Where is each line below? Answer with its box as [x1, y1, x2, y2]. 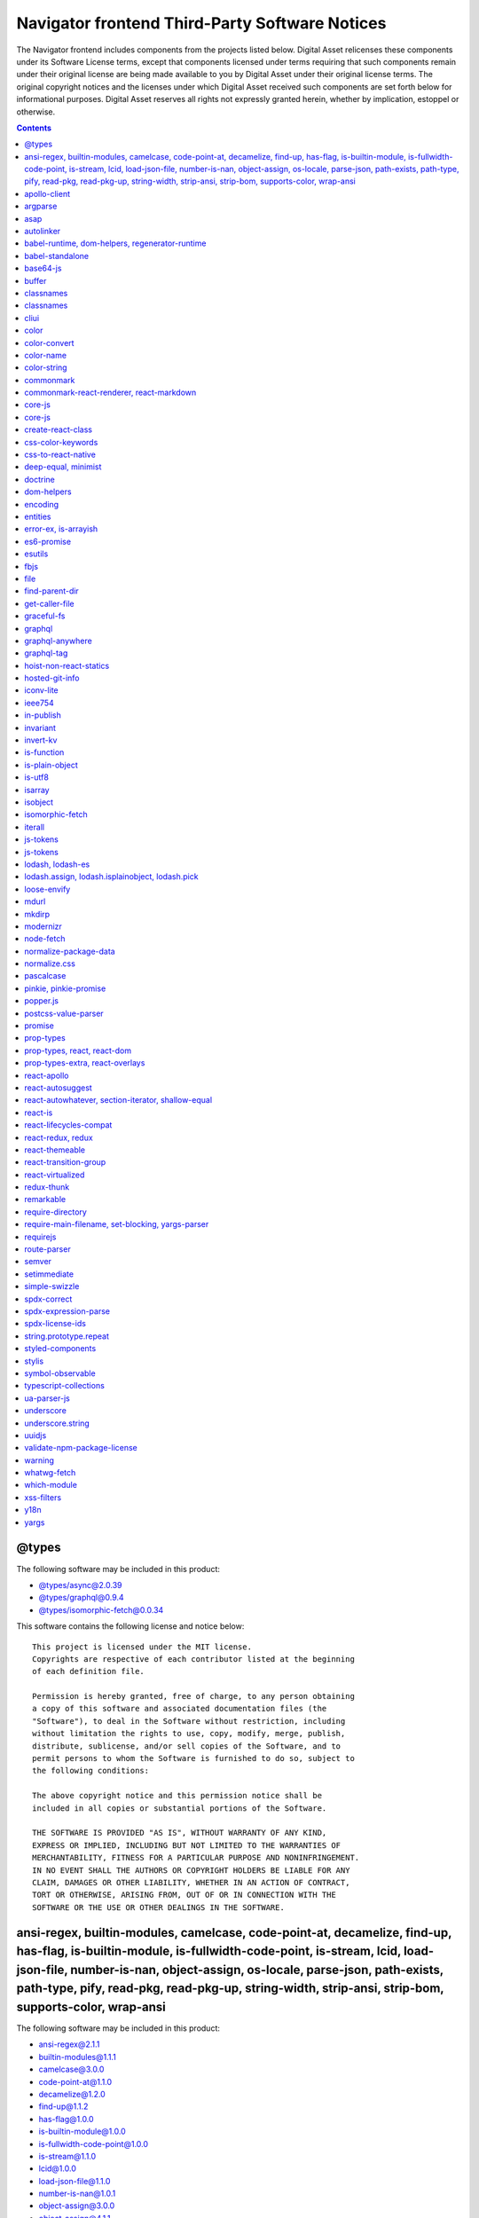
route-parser [24, 1244, 71, 1255]
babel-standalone [24, 250, 89, 261]
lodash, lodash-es [24, 859, 90, 869]
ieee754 [24, 697, 55, 708]
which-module [24, 1480, 77, 1490]
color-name [24, 350, 67, 360]
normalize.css [24, 958, 75, 969]
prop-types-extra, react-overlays [24, 1058, 145, 1068]
